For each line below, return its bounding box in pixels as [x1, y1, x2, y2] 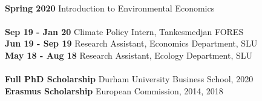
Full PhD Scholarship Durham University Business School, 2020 [5, 73, 254, 85]
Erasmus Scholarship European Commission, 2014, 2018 [5, 84, 223, 97]
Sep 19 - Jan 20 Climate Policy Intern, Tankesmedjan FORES [5, 25, 244, 37]
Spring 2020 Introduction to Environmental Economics [5, 1, 215, 14]
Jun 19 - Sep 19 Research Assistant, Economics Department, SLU [5, 37, 258, 50]
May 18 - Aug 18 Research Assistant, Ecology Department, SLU [5, 48, 252, 61]
